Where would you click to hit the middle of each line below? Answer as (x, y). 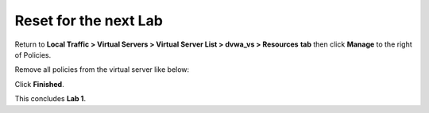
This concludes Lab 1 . (50, 99)
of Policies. (33, 55)
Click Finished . (39, 84)
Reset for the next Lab (89, 21)
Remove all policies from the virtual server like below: (102, 70)
